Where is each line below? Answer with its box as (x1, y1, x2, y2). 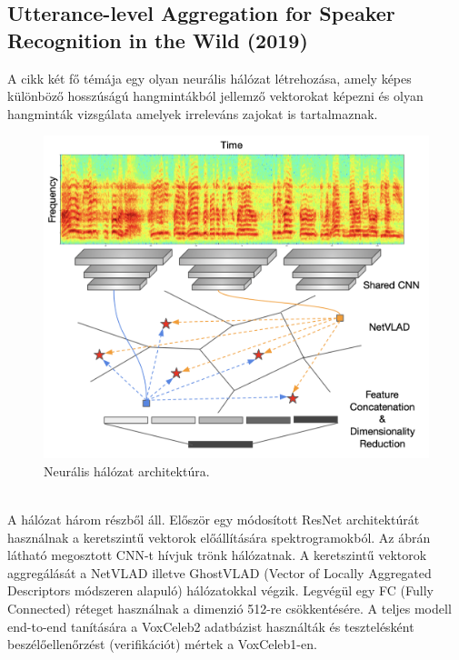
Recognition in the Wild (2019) (7, 25, 308, 54)
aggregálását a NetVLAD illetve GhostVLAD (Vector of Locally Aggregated (7, 563, 432, 582)
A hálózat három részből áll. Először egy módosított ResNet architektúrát (7, 509, 420, 528)
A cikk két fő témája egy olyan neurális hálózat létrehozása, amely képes (7, 68, 412, 87)
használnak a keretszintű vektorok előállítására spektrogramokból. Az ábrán (7, 527, 431, 546)
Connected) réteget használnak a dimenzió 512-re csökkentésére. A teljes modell (7, 598, 452, 617)
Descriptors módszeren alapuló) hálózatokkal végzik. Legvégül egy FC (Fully (7, 581, 434, 600)
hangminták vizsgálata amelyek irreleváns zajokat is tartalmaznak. (7, 104, 378, 123)
